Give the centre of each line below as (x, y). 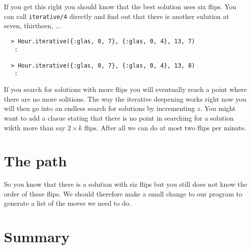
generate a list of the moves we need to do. (67, 203)
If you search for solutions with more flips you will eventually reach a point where (125, 89)
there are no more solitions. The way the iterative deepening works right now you (125, 98)
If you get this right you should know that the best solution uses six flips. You (120, 6)
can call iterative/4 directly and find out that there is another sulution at (117, 16)
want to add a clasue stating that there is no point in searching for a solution (119, 117)
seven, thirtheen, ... (33, 26)
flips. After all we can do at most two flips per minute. (165, 127)
